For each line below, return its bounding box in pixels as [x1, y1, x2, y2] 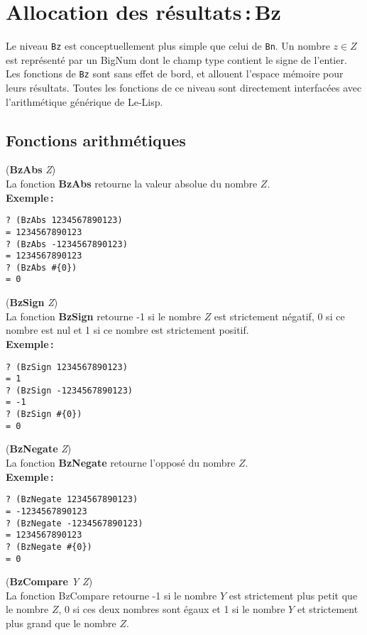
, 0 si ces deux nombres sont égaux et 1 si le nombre [58, 602, 285, 617]
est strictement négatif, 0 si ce [214, 308, 345, 323]
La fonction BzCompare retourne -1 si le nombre [6, 587, 217, 602]
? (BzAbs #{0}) [6, 262, 77, 273]
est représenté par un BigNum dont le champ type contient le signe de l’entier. [6, 52, 347, 67]
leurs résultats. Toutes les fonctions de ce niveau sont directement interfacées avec [6, 80, 362, 95]
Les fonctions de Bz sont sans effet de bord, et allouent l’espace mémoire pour [6, 66, 344, 81]
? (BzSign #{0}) [6, 409, 82, 420]
